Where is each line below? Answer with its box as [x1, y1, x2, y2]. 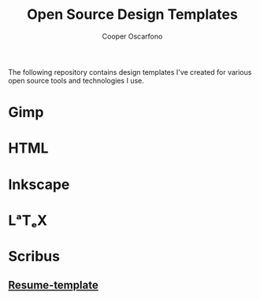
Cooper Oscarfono [102, 31, 163, 41]
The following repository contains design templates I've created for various [8, 67, 252, 76]
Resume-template [8, 279, 98, 292]
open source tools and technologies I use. [8, 76, 144, 85]
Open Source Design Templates [27, 6, 238, 24]
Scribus [8, 247, 61, 265]
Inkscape [8, 175, 70, 194]
